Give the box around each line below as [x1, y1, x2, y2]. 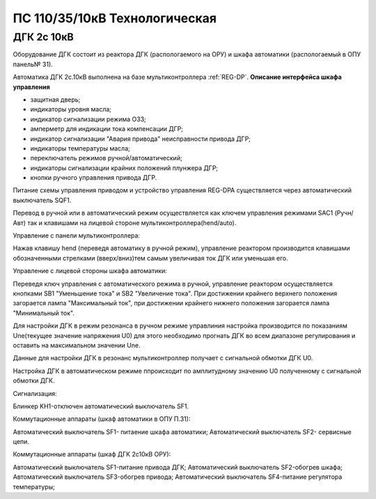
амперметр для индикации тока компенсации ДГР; [30, 125, 184, 133]
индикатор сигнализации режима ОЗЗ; [30, 115, 146, 123]
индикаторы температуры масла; [30, 144, 130, 153]
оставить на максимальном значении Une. [13, 341, 141, 349]
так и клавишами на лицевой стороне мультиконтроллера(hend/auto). [27, 218, 237, 227]
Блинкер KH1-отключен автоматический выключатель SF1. [13, 401, 189, 410]
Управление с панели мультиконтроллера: [13, 231, 141, 240]
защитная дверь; [30, 95, 81, 104]
